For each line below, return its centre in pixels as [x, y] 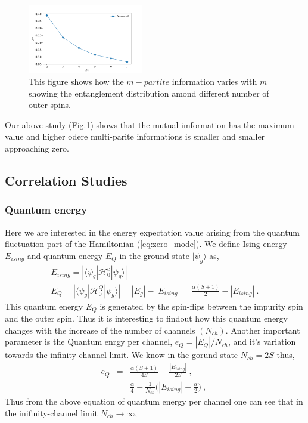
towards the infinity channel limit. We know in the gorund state [122, 355]
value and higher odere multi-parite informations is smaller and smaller [135, 136]
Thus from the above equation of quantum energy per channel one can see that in [154, 401]
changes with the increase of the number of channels [100, 330]
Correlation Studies [66, 180]
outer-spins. [50, 105]
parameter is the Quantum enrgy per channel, [89, 342]
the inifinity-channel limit [51, 413]
